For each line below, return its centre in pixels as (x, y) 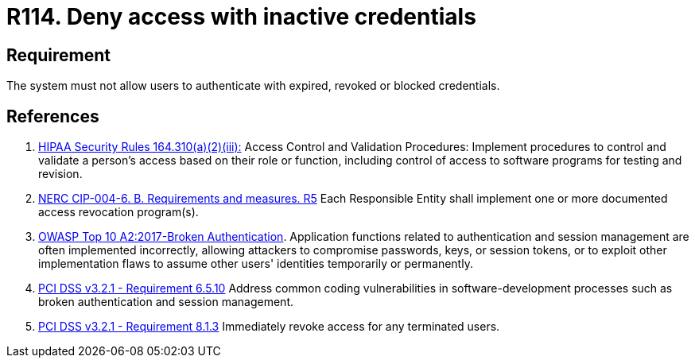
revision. (60, 174)
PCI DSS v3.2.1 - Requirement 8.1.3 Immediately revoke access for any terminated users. (269, 327)
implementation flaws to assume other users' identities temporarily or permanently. (256, 264)
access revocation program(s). (118, 212)
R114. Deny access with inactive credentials (241, 17)
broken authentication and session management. (166, 302)
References (53, 116)
